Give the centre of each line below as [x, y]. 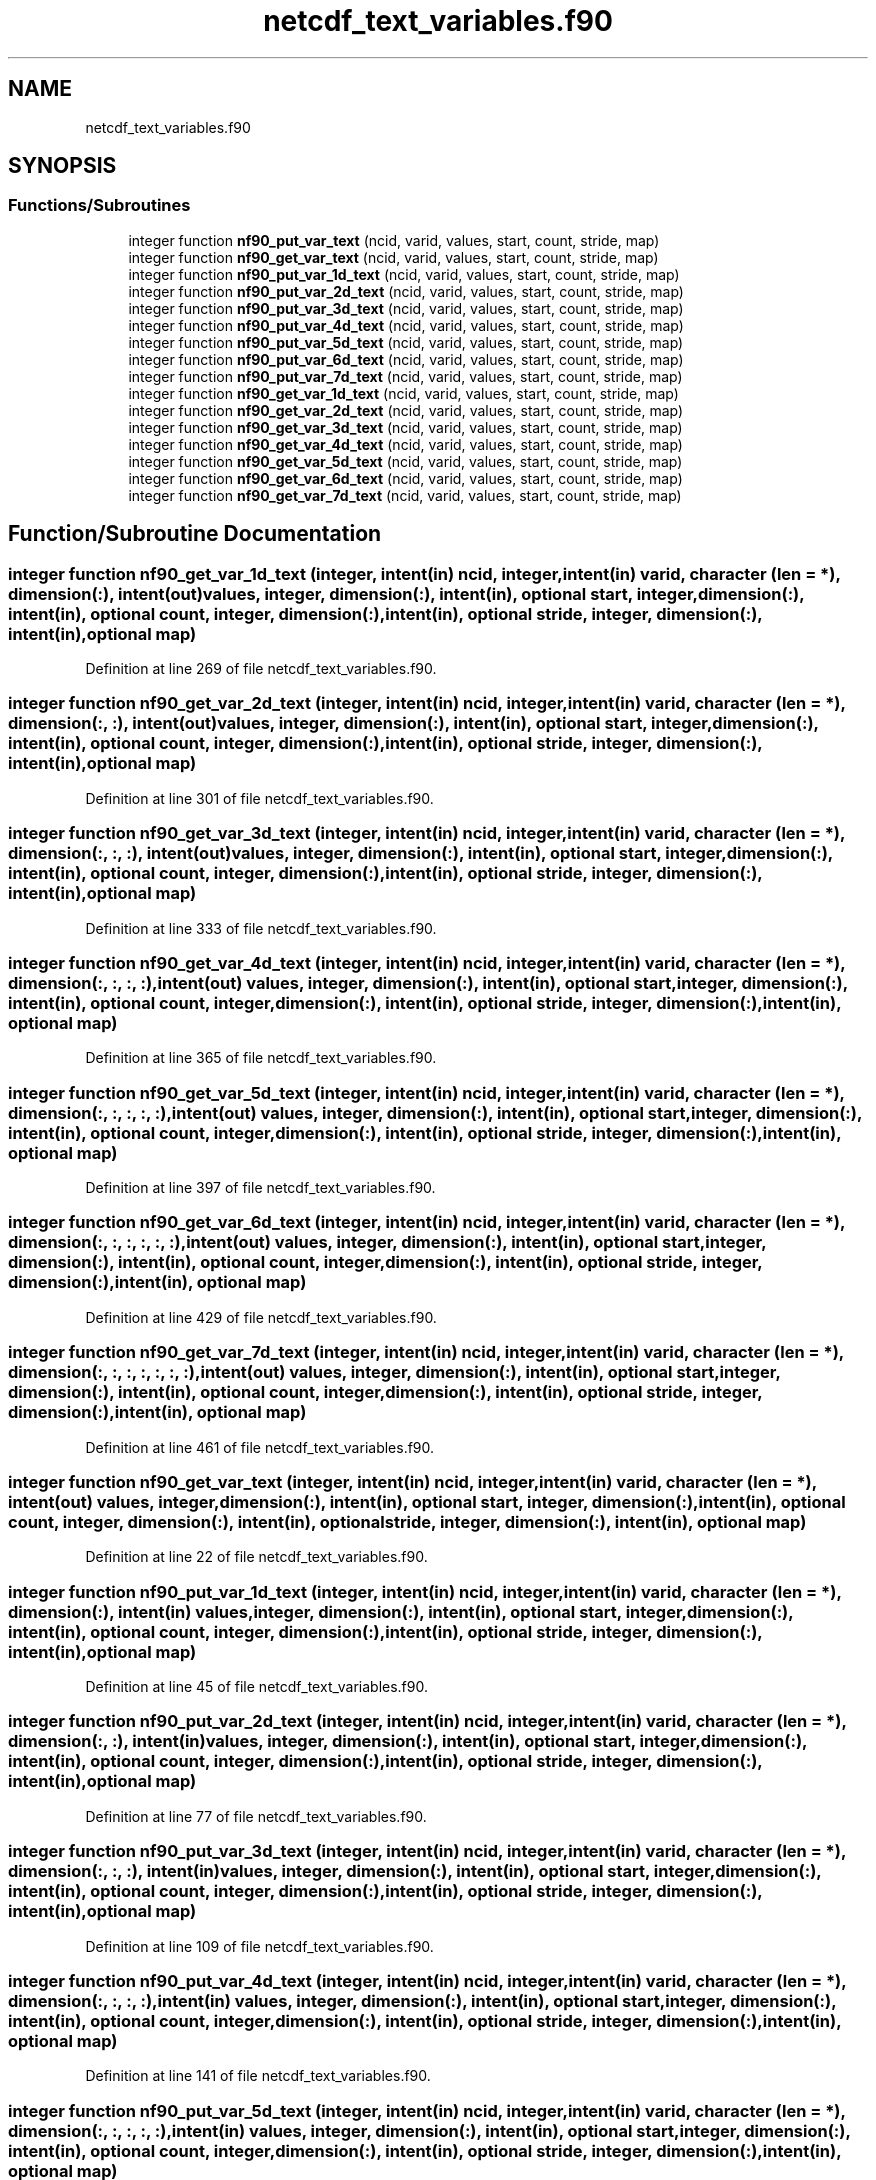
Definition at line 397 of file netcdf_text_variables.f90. [260, 1188]
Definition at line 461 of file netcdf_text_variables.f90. [260, 1447]
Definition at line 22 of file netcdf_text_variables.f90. [256, 1557]
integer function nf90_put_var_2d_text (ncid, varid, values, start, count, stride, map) [406, 291]
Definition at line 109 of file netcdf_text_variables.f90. [259, 1946]
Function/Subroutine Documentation [195, 534]
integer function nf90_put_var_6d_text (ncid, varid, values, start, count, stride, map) [406, 359]
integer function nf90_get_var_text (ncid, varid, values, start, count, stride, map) [393, 257]
